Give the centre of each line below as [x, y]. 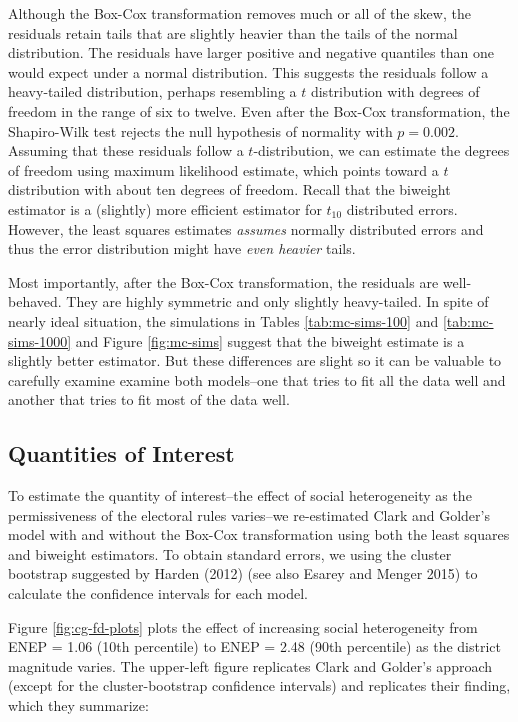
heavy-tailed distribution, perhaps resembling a [152, 91]
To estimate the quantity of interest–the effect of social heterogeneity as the [240, 495]
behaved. [35, 301]
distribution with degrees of [395, 91]
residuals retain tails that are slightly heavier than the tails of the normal [233, 32]
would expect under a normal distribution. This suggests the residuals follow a [248, 71]
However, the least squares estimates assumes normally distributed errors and [246, 228]
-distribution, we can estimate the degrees [381, 150]
